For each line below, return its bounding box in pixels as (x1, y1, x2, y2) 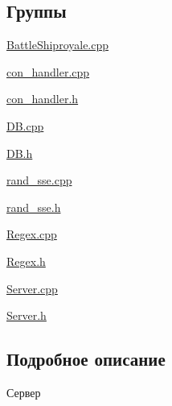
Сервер (6, 383, 41, 400)
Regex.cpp (6, 226, 57, 242)
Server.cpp (6, 280, 58, 296)
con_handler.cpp (6, 63, 90, 80)
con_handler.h (6, 90, 79, 107)
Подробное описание (6, 346, 166, 371)
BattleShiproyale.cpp (6, 36, 109, 53)
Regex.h (6, 252, 46, 269)
